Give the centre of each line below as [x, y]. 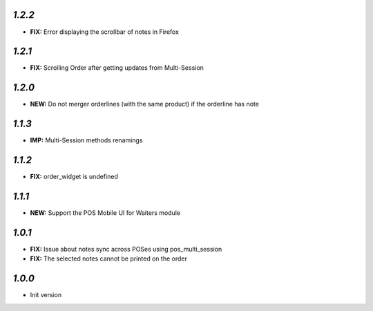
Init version [46, 295]
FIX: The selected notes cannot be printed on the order [109, 258]
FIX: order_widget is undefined [74, 177]
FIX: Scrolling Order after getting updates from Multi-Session [117, 68]
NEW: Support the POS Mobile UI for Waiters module [105, 213]
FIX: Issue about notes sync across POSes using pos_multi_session [126, 249]
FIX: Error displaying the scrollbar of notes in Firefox [105, 32]
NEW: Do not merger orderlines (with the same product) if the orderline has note [144, 104]
